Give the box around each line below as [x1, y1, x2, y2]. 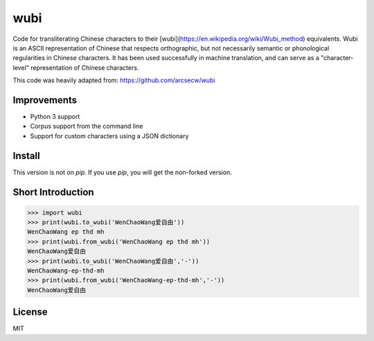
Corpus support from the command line [30, 122, 143, 131]
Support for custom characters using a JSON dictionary [30, 131, 189, 140]
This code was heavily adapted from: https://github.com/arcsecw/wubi [12, 76, 215, 84]
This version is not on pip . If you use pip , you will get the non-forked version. [12, 168, 232, 176]
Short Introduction [12, 186, 94, 198]
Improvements [12, 94, 78, 106]
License [12, 306, 48, 318]
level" [12, 63, 29, 72]
